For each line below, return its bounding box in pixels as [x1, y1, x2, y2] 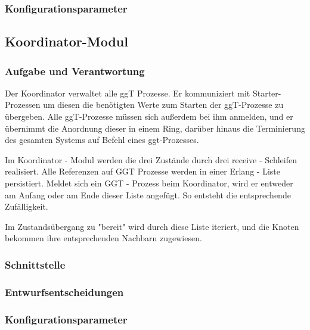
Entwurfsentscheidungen [5, 284, 124, 299]
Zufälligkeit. [5, 200, 48, 213]
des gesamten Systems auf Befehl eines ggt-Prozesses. [5, 133, 199, 146]
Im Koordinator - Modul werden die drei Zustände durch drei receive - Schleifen [5, 153, 297, 166]
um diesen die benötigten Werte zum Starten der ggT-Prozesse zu [43, 98, 284, 111]
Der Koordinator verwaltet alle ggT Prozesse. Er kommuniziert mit [5, 86, 250, 99]
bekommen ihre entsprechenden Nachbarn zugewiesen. [5, 232, 202, 244]
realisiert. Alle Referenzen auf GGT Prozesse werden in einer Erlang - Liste [5, 165, 280, 178]
